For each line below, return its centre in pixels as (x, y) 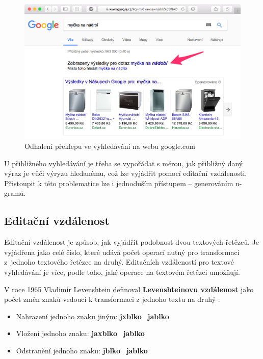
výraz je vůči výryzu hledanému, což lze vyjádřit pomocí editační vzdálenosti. (126, 173)
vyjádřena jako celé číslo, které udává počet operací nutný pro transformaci (122, 252)
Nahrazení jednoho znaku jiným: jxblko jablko (93, 316)
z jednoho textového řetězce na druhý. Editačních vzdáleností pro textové (119, 262)
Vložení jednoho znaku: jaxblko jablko (80, 333)
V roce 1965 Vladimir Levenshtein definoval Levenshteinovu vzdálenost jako (129, 289)
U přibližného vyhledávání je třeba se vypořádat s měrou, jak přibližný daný (124, 163)
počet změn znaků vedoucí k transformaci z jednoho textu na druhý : (112, 299)
